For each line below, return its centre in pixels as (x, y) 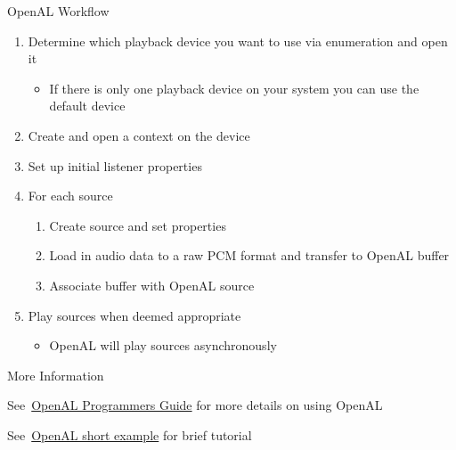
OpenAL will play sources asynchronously (163, 345)
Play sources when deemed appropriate (134, 315)
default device (87, 106)
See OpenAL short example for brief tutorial (130, 434)
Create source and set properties (138, 225)
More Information (56, 375)
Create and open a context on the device (139, 135)
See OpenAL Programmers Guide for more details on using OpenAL (195, 405)
